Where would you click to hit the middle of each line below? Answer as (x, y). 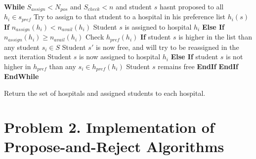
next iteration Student (38, 57)
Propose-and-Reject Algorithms (114, 146)
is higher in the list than (215, 37)
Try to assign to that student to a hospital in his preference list (130, 17)
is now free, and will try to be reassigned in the (167, 47)
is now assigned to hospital (120, 57)
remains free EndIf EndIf (198, 66)
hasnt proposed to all (192, 6)
